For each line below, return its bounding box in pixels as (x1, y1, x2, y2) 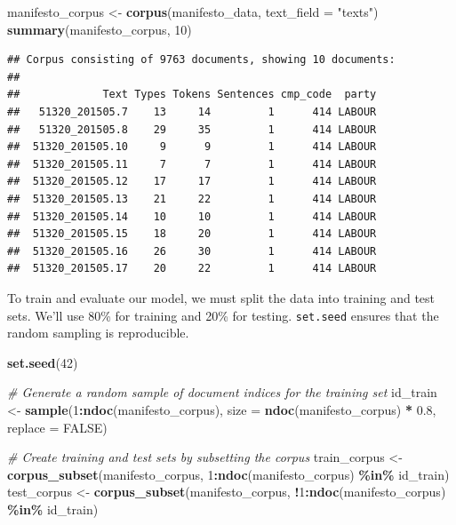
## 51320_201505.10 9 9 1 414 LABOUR (7, 140, 377, 154)
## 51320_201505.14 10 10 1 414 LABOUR (7, 210, 377, 223)
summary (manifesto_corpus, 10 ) (7, 20, 192, 38)
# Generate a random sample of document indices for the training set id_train (7, 383, 437, 402)
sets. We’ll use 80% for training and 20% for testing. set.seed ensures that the (7, 306, 439, 324)
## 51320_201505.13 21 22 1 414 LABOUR (7, 192, 377, 205)
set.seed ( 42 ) (7, 353, 78, 371)
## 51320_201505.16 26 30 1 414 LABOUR (7, 244, 377, 258)
